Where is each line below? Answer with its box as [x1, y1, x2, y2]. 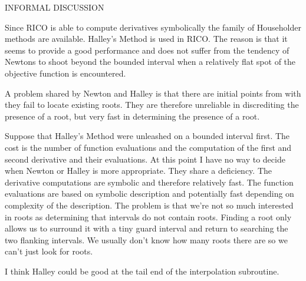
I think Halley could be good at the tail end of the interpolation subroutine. [5, 265, 279, 277]
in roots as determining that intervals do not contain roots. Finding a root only [5, 210, 292, 223]
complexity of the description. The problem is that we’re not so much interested [5, 199, 294, 211]
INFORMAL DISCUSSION [5, 1, 104, 13]
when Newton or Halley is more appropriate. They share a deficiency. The [5, 164, 272, 177]
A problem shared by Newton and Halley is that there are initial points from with [5, 87, 301, 99]
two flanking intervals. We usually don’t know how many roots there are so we [5, 233, 288, 246]
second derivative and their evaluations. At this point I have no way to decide [5, 153, 285, 165]
